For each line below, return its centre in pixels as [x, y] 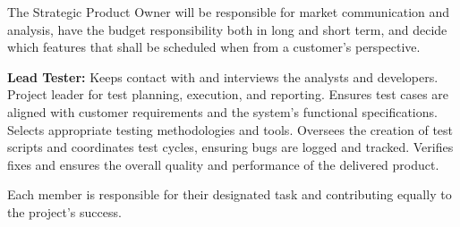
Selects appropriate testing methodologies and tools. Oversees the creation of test [230, 129]
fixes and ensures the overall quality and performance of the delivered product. [223, 164]
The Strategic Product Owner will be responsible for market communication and [229, 12]
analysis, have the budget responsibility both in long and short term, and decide [227, 29]
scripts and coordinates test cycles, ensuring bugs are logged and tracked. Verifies [230, 147]
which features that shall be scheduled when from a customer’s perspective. [214, 47]
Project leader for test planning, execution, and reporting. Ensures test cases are [228, 94]
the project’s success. [64, 211]
